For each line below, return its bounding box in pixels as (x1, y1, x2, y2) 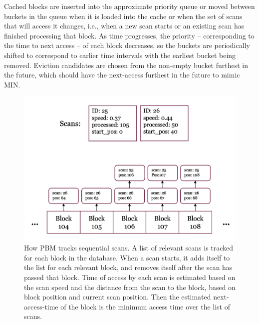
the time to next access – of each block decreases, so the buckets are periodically (4, 40, 250, 50)
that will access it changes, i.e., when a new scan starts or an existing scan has (4, 20, 245, 31)
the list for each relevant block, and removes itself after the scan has (24, 262, 233, 272)
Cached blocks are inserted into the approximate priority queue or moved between (4, 1, 255, 11)
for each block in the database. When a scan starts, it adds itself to (24, 252, 230, 262)
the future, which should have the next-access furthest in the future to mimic (4, 69, 240, 80)
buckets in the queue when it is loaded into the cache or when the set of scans (4, 10, 243, 21)
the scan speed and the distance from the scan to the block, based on (24, 281, 236, 292)
